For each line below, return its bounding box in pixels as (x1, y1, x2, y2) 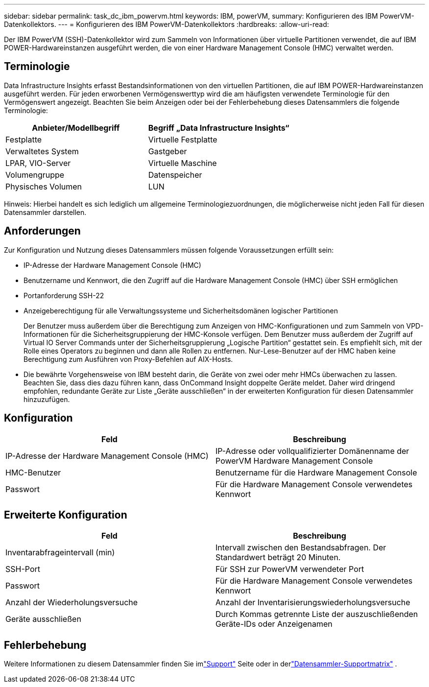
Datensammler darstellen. (4, 208, 87, 216)
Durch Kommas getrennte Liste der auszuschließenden (215, 609, 418, 619)
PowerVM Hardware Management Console (215, 455, 373, 466)
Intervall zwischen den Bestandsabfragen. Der (215, 543, 386, 553)
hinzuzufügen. (24, 395, 70, 403)
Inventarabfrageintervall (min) (5, 547, 115, 558)
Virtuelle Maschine (148, 158, 217, 168)
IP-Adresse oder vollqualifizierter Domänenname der (215, 446, 409, 456)
